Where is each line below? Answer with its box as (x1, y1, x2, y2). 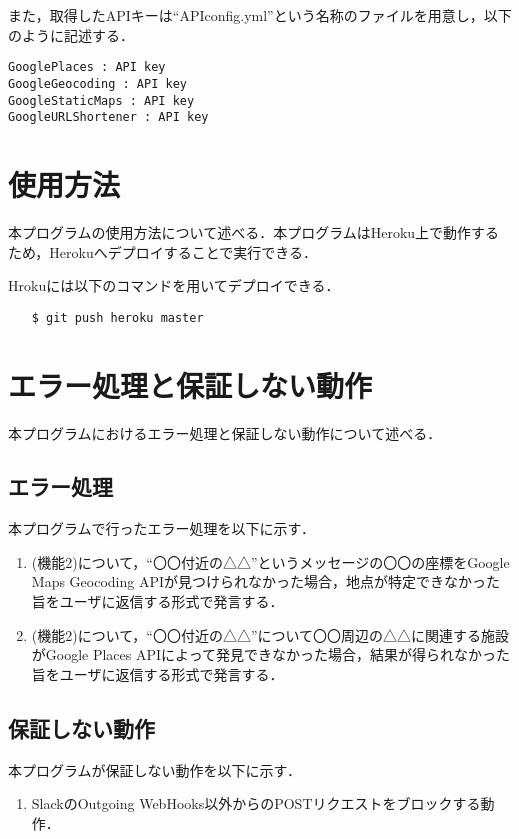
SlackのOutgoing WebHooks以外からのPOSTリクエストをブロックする (31, 793, 481, 814)
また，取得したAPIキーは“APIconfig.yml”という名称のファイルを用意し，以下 (8, 5, 512, 25)
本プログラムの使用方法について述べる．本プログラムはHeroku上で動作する (8, 221, 500, 242)
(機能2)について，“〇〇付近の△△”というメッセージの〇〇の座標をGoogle (31, 551, 510, 572)
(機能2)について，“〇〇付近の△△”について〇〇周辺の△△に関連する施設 (31, 624, 510, 645)
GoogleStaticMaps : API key (8, 93, 195, 108)
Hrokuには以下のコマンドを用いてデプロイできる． (8, 275, 340, 296)
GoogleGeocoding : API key (8, 76, 187, 91)
